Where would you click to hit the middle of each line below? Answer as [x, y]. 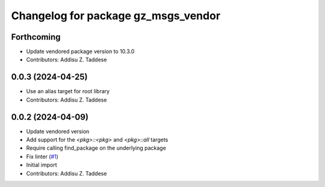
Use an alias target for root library [68, 91]
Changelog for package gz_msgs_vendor [116, 16]
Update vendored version [58, 131]
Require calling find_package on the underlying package [96, 148]
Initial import [42, 165]
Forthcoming [36, 37]
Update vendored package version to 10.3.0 [80, 52]
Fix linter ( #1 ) [42, 156]
